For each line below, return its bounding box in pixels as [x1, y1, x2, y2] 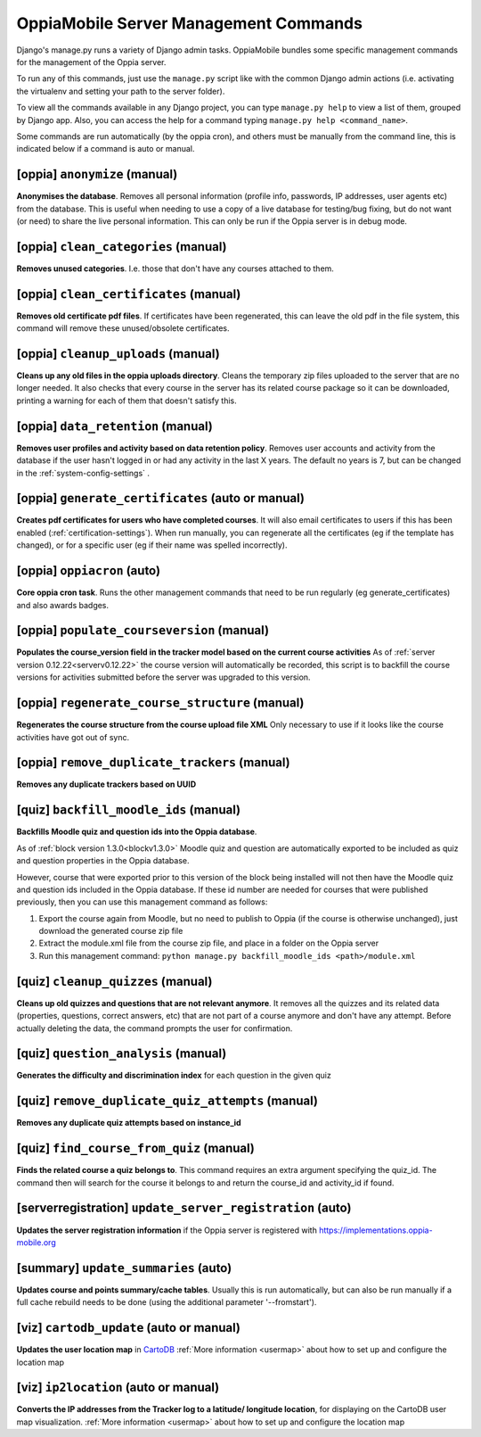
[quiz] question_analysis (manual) [16, 1046, 227, 1061]
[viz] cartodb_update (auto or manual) [16, 1320, 240, 1335]
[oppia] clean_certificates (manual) [16, 286, 241, 301]
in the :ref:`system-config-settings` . [16, 467, 151, 478]
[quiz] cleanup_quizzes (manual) [16, 973, 213, 989]
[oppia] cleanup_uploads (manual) [16, 346, 220, 361]
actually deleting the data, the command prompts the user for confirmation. [16, 1022, 293, 1034]
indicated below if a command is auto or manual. [16, 144, 195, 154]
